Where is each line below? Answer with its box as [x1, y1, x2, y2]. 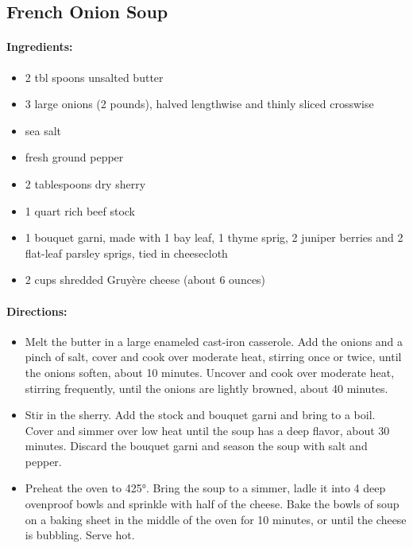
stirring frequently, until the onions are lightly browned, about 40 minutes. [25, 379, 388, 396]
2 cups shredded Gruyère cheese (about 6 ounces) [25, 271, 266, 288]
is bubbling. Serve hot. [25, 527, 135, 543]
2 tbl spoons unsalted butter [25, 68, 164, 85]
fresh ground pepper [25, 149, 124, 165]
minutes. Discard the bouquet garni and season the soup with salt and [25, 437, 368, 454]
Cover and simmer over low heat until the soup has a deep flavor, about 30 [25, 422, 390, 438]
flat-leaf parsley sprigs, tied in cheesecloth [25, 244, 228, 261]
